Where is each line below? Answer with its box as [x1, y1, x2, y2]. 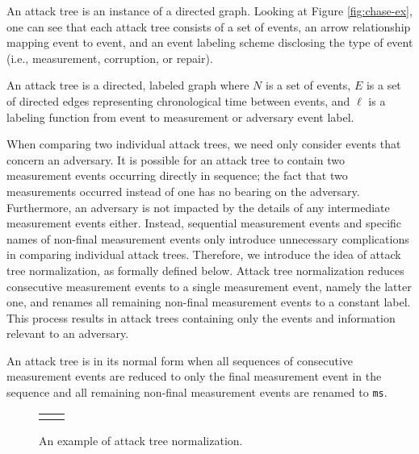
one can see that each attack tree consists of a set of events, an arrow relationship [6, 18, 411, 35]
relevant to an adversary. [6, 325, 129, 342]
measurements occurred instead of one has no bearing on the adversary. [6, 182, 360, 199]
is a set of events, [266, 77, 351, 94]
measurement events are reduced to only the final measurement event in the [6, 368, 382, 385]
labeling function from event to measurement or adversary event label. [6, 108, 354, 125]
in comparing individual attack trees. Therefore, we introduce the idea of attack [6, 246, 401, 263]
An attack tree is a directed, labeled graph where [6, 77, 249, 94]
